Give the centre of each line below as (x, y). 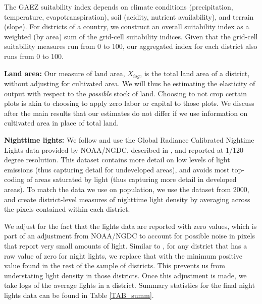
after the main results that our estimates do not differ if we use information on (126, 113)
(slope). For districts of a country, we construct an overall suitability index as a (127, 26)
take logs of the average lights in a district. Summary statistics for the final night (129, 285)
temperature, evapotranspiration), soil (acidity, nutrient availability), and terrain (129, 16)
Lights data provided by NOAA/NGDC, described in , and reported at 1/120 (124, 149)
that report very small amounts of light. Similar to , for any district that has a (126, 245)
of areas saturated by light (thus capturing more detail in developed (132, 179)
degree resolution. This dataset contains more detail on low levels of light (117, 160)
